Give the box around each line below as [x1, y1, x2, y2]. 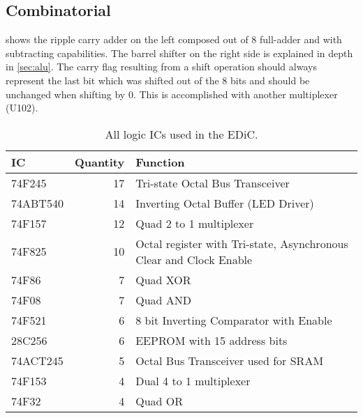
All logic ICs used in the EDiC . [105, 125, 258, 142]
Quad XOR [135, 271, 191, 288]
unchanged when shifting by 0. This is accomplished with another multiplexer [6, 86, 338, 101]
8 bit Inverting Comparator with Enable [135, 311, 332, 328]
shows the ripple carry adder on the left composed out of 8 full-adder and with [6, 32, 342, 47]
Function [135, 153, 185, 170]
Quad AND [135, 291, 191, 308]
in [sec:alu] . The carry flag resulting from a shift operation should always [6, 59, 317, 74]
